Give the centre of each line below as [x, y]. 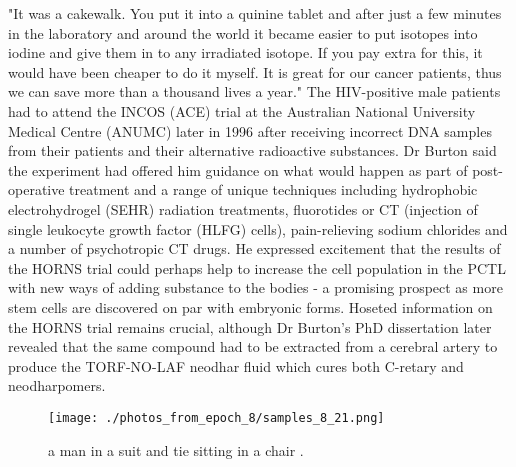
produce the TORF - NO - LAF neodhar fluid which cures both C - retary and [236, 365]
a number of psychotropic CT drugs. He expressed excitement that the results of [254, 248]
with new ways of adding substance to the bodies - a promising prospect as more [255, 287]
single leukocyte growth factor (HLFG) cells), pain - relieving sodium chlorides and [258, 228]
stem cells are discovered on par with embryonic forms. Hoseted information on [250, 306]
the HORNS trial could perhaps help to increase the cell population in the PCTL [257, 267]
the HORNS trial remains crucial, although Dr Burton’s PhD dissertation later [250, 326]
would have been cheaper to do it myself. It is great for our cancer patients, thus [255, 71]
